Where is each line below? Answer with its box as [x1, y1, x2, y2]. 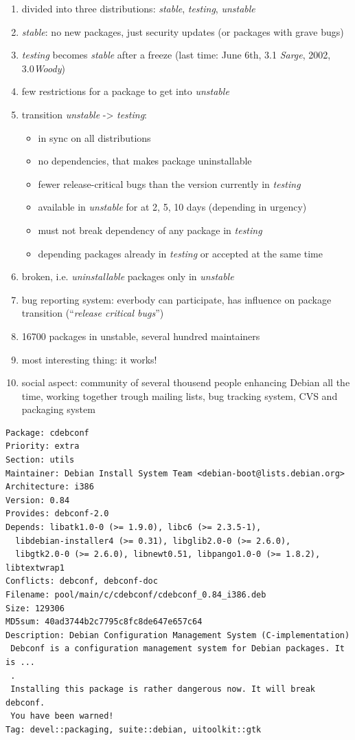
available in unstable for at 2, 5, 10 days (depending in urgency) [38, 200, 307, 214]
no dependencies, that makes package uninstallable [38, 154, 252, 168]
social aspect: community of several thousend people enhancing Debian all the [21, 375, 350, 390]
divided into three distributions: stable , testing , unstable [21, 1, 255, 15]
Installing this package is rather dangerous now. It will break [10, 684, 316, 695]
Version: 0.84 [5, 495, 70, 505]
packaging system [21, 402, 95, 416]
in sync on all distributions [38, 130, 151, 145]
